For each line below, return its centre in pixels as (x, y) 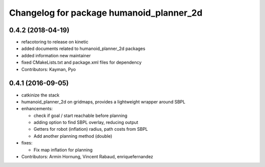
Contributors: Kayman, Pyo (49, 69)
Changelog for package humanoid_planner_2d (106, 13)
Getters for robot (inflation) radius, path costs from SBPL (91, 129)
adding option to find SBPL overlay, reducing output (86, 122)
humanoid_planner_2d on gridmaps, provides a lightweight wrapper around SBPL (103, 102)
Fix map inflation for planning (63, 150)
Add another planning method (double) (73, 136)
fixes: (27, 143)
